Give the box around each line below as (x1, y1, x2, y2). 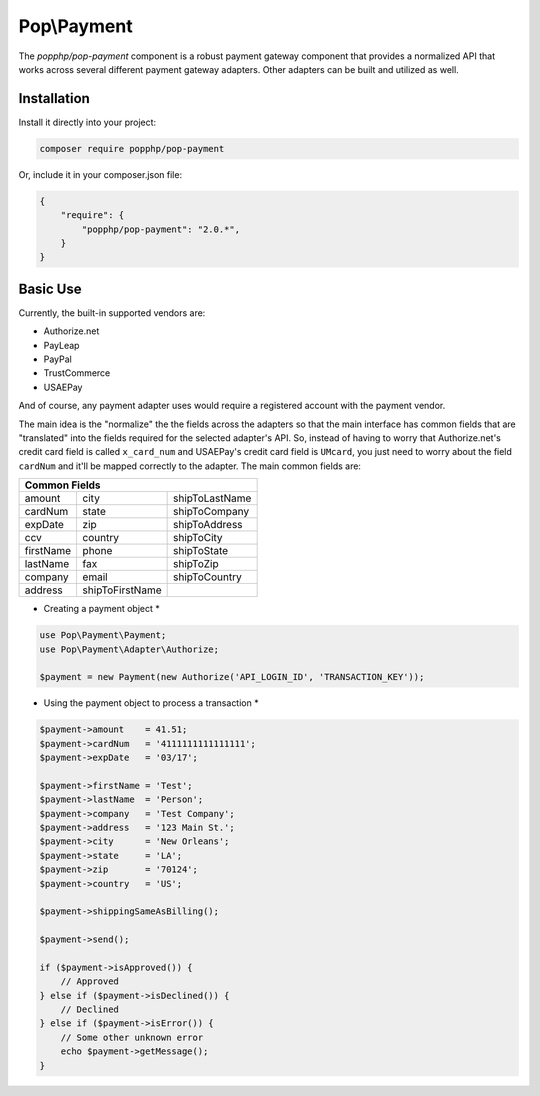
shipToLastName (172, 491, 252, 505)
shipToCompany (172, 505, 250, 519)
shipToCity (172, 531, 224, 545)
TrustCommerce (43, 367, 111, 379)
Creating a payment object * (43, 603, 160, 615)
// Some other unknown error (60, 1031, 204, 1043)
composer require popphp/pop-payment (39, 143, 225, 154)
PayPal (43, 353, 72, 365)
